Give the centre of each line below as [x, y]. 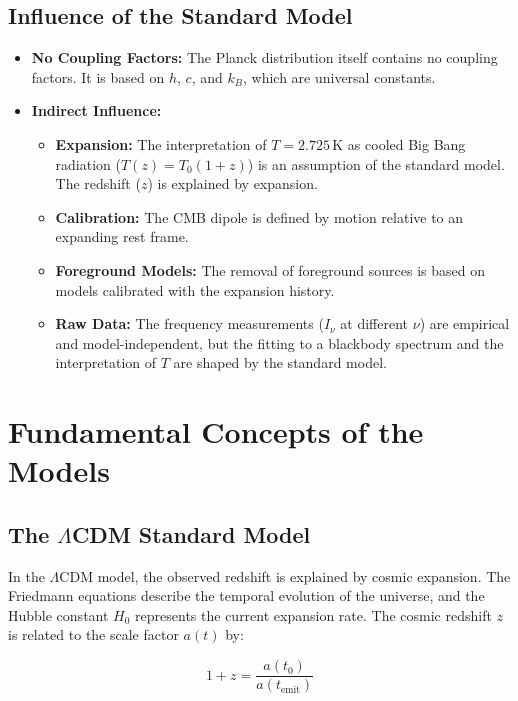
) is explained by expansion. [232, 183]
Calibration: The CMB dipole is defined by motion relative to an [259, 216]
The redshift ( [98, 183]
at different [374, 323]
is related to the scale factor [93, 634]
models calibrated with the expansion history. [195, 289]
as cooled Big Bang [406, 143]
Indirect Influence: [96, 110]
